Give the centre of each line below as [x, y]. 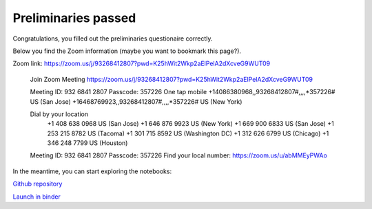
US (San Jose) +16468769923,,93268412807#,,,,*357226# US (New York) [136, 101]
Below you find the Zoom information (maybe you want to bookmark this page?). [127, 51]
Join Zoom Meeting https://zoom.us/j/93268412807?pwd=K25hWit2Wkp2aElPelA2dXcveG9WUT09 [172, 79]
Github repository [38, 184]
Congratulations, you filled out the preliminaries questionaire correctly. [113, 38]
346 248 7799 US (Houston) [87, 143]
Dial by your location [59, 114]
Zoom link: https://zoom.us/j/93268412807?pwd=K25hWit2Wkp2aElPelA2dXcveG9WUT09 [142, 64]
